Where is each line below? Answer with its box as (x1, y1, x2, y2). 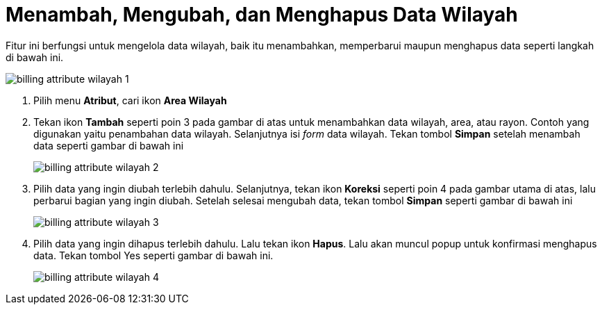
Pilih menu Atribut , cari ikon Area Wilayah (33, 94, 227, 106)
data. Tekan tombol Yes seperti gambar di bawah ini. (33, 249, 274, 261)
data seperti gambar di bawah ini (33, 139, 184, 152)
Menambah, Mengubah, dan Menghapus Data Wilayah (6, 3, 518, 26)
